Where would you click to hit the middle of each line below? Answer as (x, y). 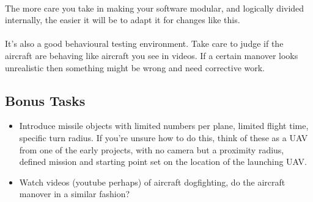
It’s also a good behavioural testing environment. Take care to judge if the (144, 44)
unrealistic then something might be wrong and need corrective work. (135, 67)
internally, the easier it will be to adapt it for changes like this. (123, 20)
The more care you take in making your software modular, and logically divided (155, 8)
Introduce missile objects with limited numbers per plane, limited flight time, (164, 126)
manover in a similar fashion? (75, 194)
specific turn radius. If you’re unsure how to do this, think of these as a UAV (164, 137)
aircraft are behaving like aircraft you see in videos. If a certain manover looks (152, 55)
